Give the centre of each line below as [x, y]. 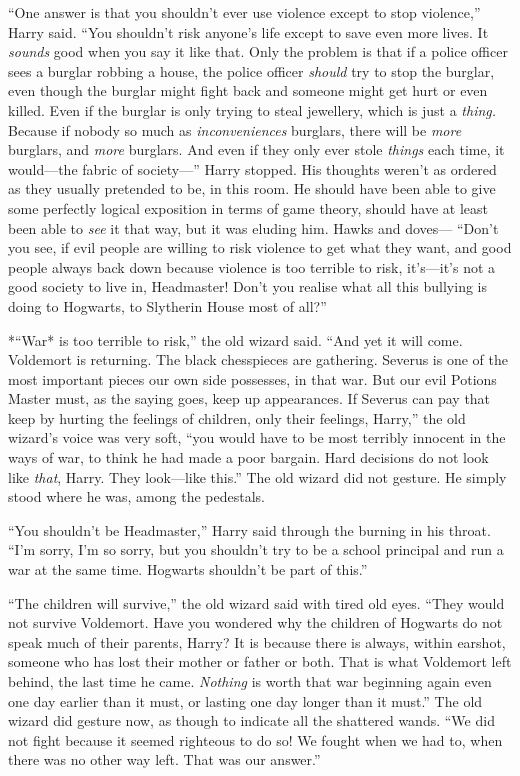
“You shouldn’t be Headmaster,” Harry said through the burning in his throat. [249, 529]
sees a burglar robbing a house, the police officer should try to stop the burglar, [251, 70]
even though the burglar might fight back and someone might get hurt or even [248, 90]
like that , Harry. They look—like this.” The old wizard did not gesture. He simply [257, 476]
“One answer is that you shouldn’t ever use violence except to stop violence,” [244, 12]
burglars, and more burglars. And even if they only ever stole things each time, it [256, 149]
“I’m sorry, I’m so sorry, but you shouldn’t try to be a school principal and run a [256, 549]
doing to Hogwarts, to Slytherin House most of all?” [167, 305]
